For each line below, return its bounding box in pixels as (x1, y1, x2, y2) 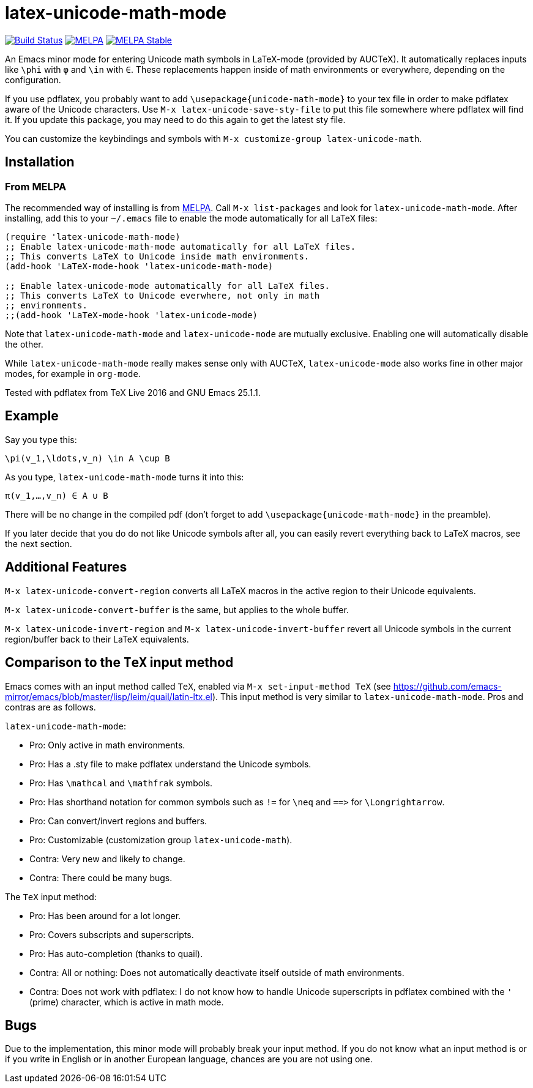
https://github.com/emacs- (393, 680, 502, 691)
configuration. (5, 74, 61, 85)
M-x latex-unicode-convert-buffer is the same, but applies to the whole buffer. (5, 604, 349, 615)
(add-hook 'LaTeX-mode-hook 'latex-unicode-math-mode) (5, 261, 274, 271)
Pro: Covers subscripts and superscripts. (29, 929, 194, 940)
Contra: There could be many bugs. (29, 872, 173, 883)
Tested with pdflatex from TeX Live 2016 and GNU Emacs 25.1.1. (5, 387, 261, 398)
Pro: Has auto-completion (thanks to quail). (29, 948, 203, 959)
